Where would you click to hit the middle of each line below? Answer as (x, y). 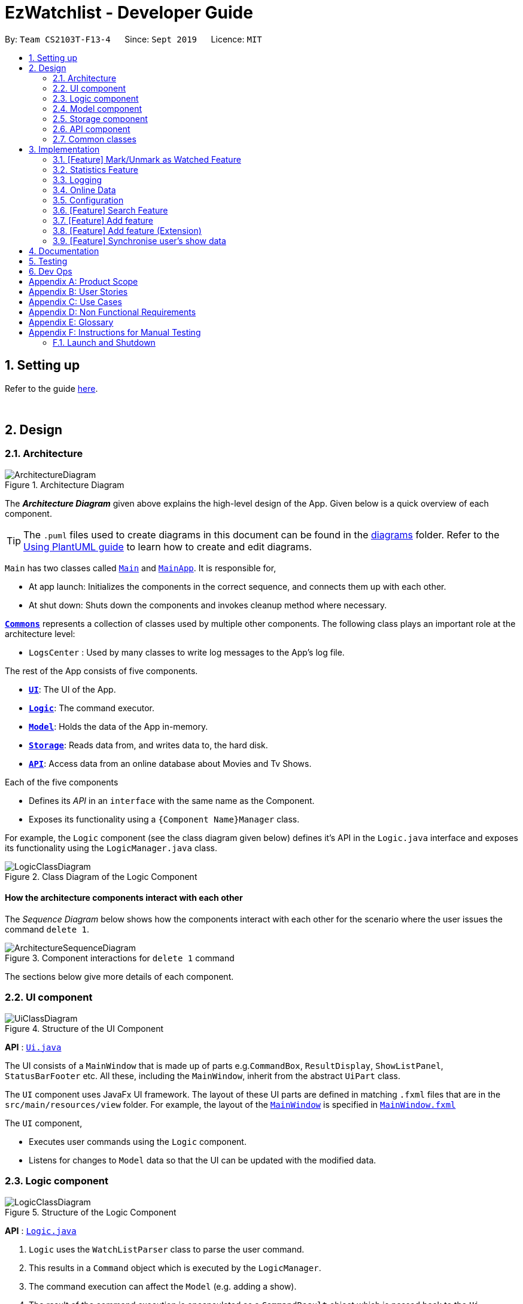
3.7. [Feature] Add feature (103, 220)
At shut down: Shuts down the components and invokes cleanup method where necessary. (208, 605)
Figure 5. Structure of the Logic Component (91, 1212)
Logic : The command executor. (92, 708)
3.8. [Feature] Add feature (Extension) (127, 230)
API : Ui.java (33, 1047)
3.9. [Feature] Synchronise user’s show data (139, 240)
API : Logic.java (41, 1230)
